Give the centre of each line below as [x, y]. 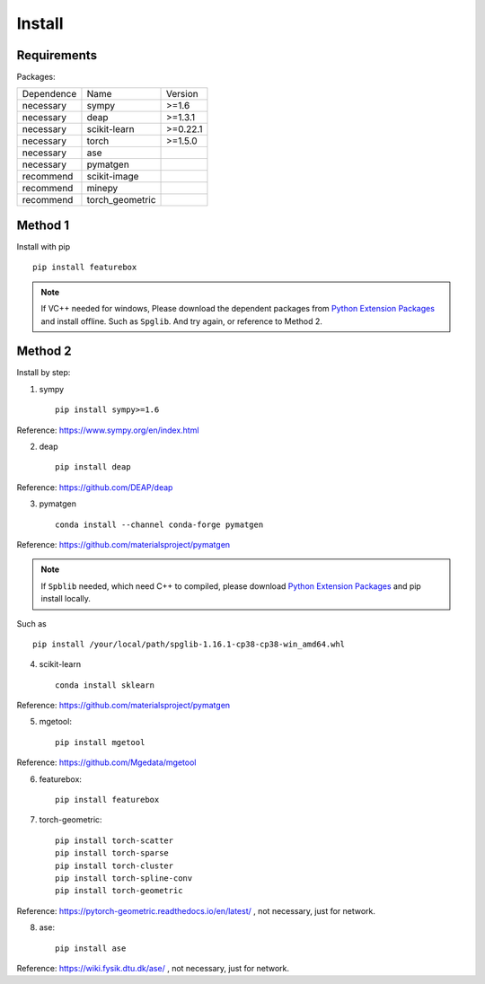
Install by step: [44, 373]
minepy [102, 189]
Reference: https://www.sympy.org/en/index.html [108, 430]
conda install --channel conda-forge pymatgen [159, 524]
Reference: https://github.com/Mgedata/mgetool [106, 762]
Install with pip [44, 246]
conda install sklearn [105, 685]
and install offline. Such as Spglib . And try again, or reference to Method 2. [182, 321]
